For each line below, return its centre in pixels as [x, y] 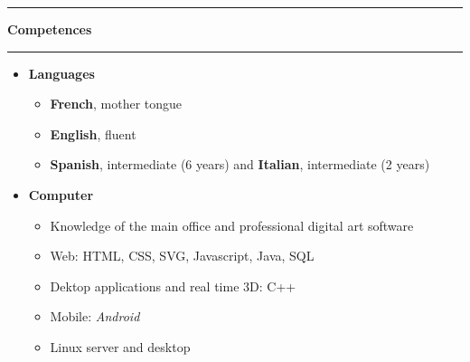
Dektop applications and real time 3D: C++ [173, 286]
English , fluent [93, 133]
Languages [61, 73]
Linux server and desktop [120, 346]
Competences [50, 29]
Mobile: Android [95, 316]
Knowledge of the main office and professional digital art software [232, 225]
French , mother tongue [116, 104]
